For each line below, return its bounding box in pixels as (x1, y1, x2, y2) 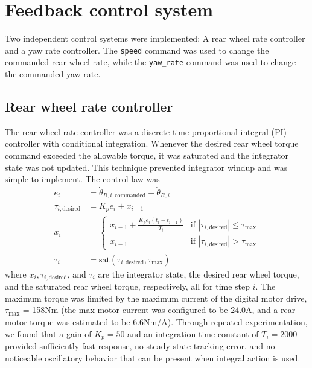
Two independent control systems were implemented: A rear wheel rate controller (5, 32, 305, 45)
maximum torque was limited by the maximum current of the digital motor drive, (5, 291, 307, 304)
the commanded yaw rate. (5, 68, 101, 80)
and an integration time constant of (127, 327, 259, 340)
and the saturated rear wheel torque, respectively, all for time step (5, 280, 250, 293)
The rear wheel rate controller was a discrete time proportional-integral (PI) (5, 125, 287, 138)
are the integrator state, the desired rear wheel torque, (98, 267, 299, 280)
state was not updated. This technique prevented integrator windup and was (5, 160, 288, 173)
